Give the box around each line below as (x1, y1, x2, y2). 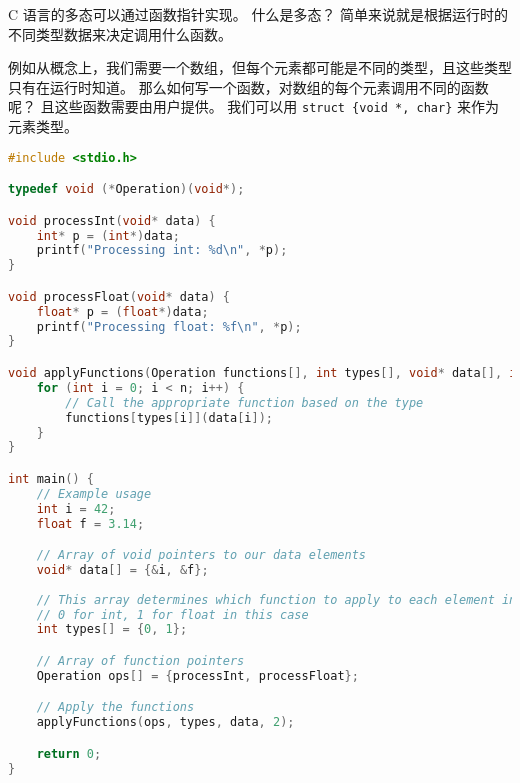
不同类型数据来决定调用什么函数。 (8, 23, 232, 44)
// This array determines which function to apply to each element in (36, 592, 517, 607)
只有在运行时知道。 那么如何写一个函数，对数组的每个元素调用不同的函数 (8, 76, 489, 97)
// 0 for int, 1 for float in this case (36, 607, 309, 622)
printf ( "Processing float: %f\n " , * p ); (36, 319, 302, 334)
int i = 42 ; (36, 501, 116, 516)
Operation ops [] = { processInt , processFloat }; (36, 668, 359, 683)
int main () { (8, 471, 94, 486)
